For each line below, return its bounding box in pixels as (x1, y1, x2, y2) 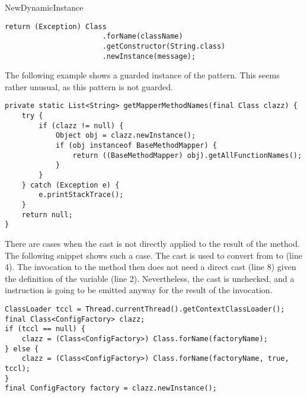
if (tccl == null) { (5, 325, 86, 334)
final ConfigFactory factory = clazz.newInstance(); (5, 384, 217, 393)
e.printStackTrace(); (39, 190, 124, 199)
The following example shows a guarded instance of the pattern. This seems (5, 69, 280, 81)
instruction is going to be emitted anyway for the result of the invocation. (5, 284, 273, 296)
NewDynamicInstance (5, 1, 84, 13)
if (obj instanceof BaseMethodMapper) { (55, 141, 217, 150)
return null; (21, 210, 73, 219)
